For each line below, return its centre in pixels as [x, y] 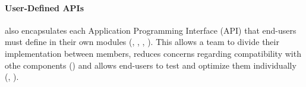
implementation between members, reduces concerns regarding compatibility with [153, 53]
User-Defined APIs [45, 7]
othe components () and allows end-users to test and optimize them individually [151, 65]
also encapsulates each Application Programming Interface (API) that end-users [151, 30]
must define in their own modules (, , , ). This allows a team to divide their [142, 42]
